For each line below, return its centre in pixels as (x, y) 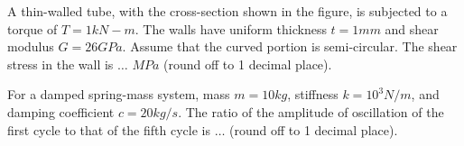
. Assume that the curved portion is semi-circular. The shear (290, 46)
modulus (31, 46)
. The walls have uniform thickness (231, 28)
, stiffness (313, 94)
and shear (412, 28)
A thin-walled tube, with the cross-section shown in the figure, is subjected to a (227, 11)
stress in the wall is (60, 64)
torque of (32, 28)
